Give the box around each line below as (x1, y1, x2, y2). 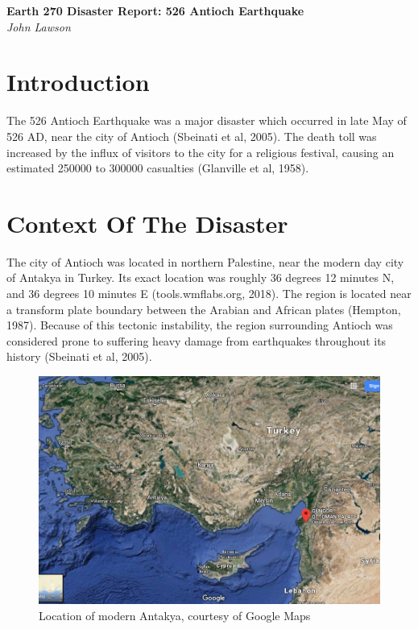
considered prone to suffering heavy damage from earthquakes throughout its (6, 332, 387, 349)
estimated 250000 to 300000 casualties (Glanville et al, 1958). (6, 159, 309, 176)
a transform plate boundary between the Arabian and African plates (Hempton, (6, 300, 401, 317)
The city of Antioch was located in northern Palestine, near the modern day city (6, 253, 404, 270)
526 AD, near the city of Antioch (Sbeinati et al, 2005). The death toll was (6, 127, 377, 144)
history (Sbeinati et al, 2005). (6, 348, 152, 365)
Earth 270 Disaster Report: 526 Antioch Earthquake (6, 2, 304, 19)
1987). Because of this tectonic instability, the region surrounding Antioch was (6, 317, 393, 333)
